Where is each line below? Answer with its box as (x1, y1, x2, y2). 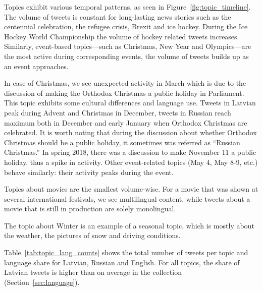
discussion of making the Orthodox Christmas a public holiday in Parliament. (4, 87, 244, 98)
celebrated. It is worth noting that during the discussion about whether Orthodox (4, 127, 257, 138)
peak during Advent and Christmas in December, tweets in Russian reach (4, 107, 231, 118)
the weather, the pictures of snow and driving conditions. (4, 230, 181, 241)
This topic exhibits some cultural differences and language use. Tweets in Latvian (4, 97, 256, 108)
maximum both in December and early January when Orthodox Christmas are (4, 117, 247, 128)
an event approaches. (4, 61, 69, 71)
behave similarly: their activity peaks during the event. (4, 166, 174, 177)
